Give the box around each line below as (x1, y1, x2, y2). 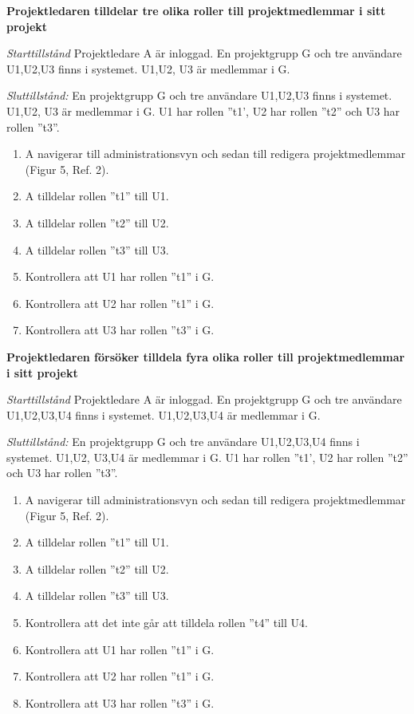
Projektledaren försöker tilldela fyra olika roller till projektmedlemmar (6, 348, 405, 365)
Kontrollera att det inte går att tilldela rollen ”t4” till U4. (25, 614, 308, 631)
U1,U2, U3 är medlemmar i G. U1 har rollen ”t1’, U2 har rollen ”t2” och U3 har (6, 102, 400, 119)
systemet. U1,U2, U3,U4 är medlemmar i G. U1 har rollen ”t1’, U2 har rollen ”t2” (6, 448, 408, 465)
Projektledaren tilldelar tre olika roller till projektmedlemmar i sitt (6, 2, 386, 18)
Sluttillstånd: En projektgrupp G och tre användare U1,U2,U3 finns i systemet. (6, 87, 392, 104)
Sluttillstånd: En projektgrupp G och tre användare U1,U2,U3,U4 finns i (6, 433, 360, 450)
